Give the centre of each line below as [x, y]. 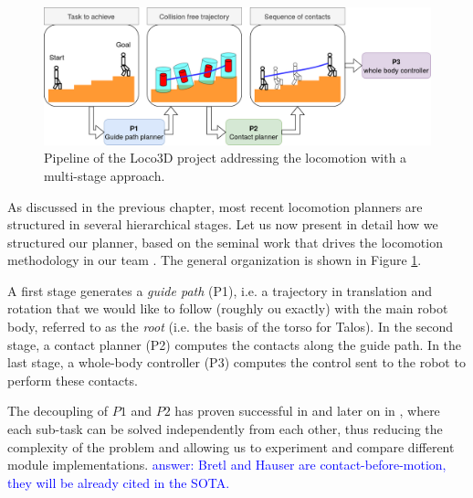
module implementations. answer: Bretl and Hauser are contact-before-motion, [227, 465]
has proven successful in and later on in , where [307, 411]
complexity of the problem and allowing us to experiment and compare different [231, 446]
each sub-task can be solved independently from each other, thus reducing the [225, 429]
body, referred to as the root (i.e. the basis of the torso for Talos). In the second [231, 327]
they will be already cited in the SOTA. [119, 482]
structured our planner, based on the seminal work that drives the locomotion [225, 242]
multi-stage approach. [105, 175]
